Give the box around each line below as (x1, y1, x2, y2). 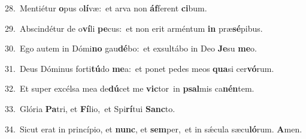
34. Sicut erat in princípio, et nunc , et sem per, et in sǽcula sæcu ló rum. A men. (5, 122, 302, 135)
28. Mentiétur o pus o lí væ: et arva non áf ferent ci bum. (5, 2, 207, 14)
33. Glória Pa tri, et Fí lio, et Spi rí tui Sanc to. (5, 102, 175, 114)
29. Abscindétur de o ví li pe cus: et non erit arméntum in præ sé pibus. (5, 22, 263, 34)
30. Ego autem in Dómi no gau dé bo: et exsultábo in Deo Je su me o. (5, 42, 257, 55)
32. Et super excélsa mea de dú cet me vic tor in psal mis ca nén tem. (5, 82, 255, 95)
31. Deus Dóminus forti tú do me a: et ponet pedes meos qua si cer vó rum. (5, 62, 274, 74)
